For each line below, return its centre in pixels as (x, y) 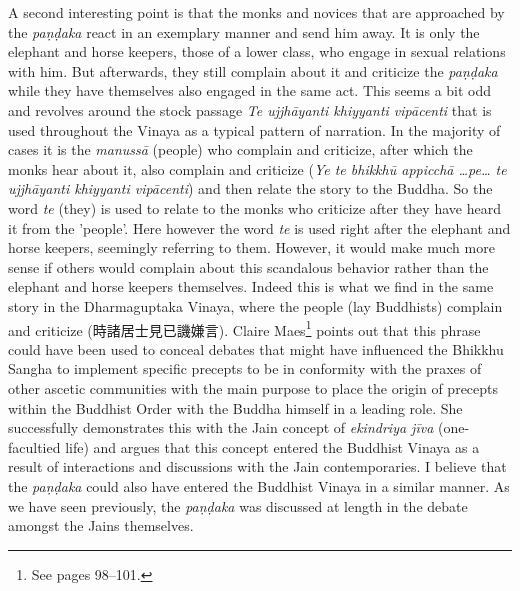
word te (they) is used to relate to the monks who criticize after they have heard (254, 207)
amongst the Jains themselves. (101, 525)
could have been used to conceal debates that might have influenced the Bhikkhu (256, 348)
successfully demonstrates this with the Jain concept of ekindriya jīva (221, 427)
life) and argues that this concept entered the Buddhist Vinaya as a (272, 446)
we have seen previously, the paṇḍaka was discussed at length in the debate (238, 505)
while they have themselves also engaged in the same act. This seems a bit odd (250, 90)
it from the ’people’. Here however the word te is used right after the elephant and (259, 227)
